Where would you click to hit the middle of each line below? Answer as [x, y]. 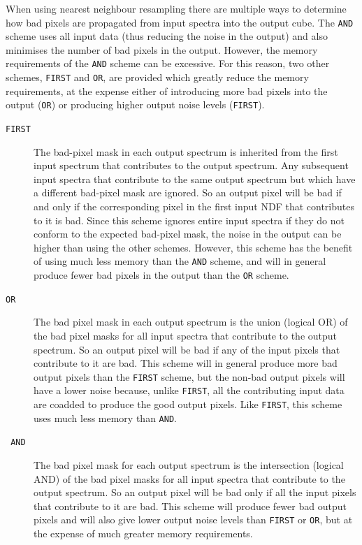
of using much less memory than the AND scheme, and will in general [180, 261]
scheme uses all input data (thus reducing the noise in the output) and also [167, 36]
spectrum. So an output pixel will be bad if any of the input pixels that [187, 349]
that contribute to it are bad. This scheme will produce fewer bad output [190, 506]
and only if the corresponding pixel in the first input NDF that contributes [194, 206]
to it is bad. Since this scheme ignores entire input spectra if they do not [189, 220]
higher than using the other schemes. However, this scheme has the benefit [193, 247]
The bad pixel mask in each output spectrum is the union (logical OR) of [191, 322]
